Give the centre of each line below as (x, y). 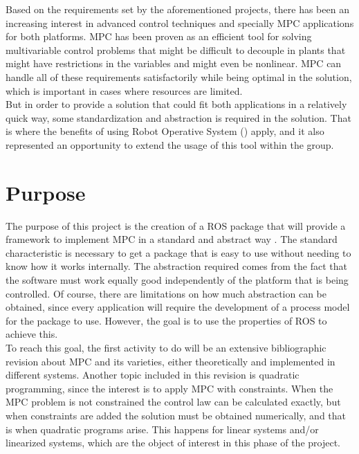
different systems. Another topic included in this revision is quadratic (153, 375)
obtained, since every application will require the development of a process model (178, 307)
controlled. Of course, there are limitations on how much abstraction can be (166, 293)
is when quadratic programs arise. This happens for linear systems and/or (162, 429)
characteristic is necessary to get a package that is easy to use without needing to (178, 252)
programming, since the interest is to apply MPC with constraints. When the (169, 388)
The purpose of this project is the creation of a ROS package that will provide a (176, 225)
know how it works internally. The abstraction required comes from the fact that (176, 266)
